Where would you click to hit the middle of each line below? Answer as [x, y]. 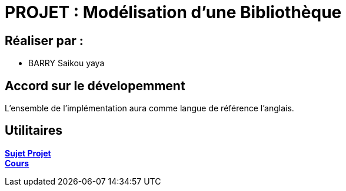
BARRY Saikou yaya [66, 63]
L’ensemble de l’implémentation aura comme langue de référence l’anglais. [149, 108]
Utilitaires [34, 131]
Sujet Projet [28, 153]
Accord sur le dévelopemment [95, 86]
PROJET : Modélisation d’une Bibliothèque [173, 12]
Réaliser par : [44, 40]
